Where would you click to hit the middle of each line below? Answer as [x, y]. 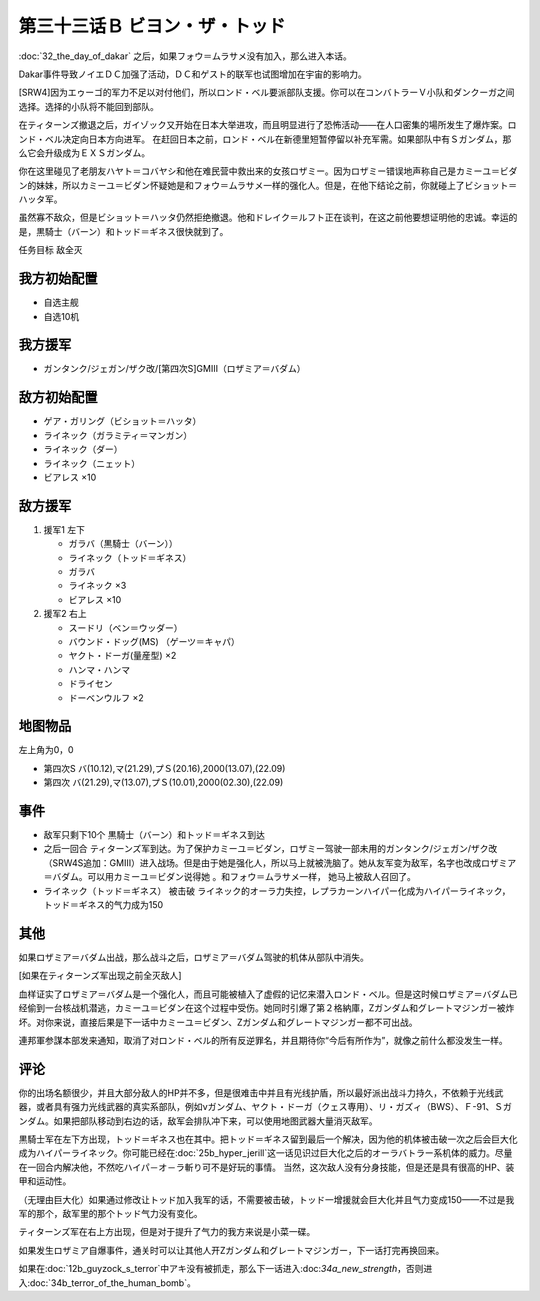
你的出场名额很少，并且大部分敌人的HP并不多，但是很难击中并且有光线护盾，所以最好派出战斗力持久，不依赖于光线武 [261, 1092]
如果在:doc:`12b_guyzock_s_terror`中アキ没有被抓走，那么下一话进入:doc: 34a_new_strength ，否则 [221, 1269]
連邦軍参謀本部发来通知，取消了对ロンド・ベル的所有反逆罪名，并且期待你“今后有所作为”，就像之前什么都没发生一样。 [263, 1040]
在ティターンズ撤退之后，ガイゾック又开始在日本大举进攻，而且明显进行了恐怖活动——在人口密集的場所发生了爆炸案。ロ [267, 125]
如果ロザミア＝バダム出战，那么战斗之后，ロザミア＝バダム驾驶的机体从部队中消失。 [193, 957]
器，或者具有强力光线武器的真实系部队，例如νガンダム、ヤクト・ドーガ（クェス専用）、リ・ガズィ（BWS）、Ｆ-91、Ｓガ [265, 1107]
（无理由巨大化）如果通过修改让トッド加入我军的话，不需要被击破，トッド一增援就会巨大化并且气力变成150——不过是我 [266, 1199]
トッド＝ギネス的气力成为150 [103, 905]
